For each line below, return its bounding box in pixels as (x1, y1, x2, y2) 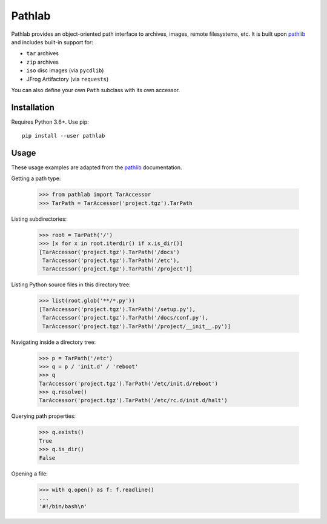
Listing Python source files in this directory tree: (11, 281, 131, 288)
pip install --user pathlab (22, 132, 105, 139)
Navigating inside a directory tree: (11, 338, 96, 346)
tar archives (26, 50, 59, 57)
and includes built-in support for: (11, 38, 93, 45)
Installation (11, 102, 54, 112)
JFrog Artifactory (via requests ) (26, 75, 109, 82)
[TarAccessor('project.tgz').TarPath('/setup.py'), (39, 306, 196, 312)
